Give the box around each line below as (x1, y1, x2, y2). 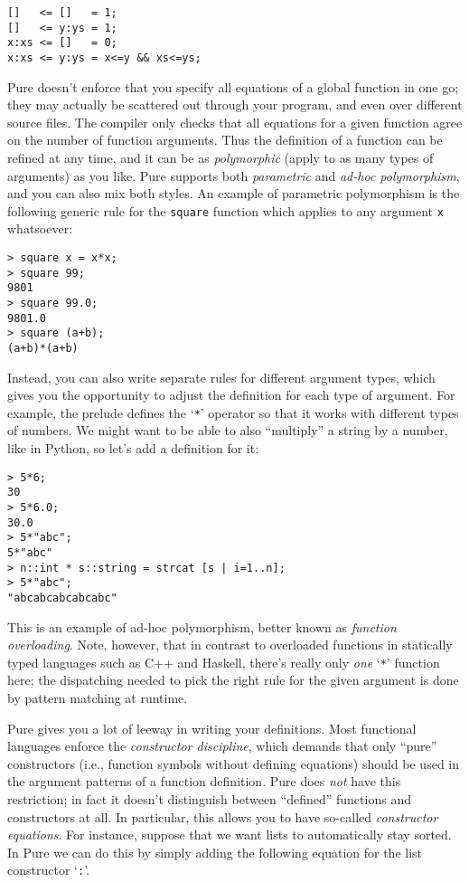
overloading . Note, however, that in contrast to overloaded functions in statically (7, 635, 453, 654)
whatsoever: (7, 219, 73, 238)
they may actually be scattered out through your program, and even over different (7, 95, 463, 114)
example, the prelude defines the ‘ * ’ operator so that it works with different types (7, 403, 459, 422)
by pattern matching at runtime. (7, 688, 188, 707)
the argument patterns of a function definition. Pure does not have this (7, 772, 401, 791)
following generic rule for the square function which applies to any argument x (7, 201, 444, 220)
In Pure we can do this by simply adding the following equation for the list (7, 842, 423, 861)
